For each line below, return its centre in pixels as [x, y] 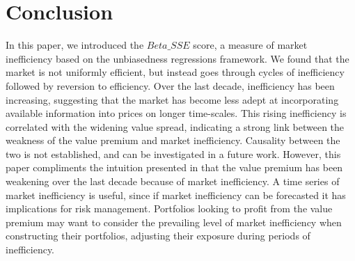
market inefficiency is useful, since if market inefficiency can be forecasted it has [176, 195]
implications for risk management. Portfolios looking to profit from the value [169, 208]
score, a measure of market [250, 45]
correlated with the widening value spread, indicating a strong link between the [175, 126]
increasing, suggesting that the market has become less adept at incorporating [172, 99]
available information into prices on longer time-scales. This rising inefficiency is [176, 113]
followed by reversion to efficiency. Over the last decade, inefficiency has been [170, 85]
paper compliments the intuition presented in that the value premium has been [174, 167]
